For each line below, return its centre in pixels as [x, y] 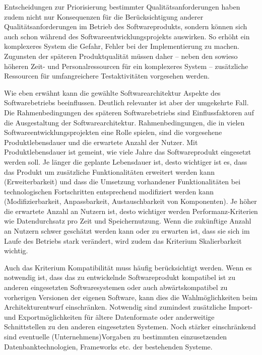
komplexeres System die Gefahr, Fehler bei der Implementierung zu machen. [122, 46]
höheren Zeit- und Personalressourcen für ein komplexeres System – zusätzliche [126, 66]
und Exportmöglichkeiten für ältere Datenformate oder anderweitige [109, 316]
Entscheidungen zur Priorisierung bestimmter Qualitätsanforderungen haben [122, 7]
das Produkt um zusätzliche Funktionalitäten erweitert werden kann [110, 171]
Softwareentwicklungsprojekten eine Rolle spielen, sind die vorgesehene [113, 132]
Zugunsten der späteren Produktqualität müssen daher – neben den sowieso [121, 56]
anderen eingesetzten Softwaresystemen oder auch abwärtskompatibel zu [116, 287]
